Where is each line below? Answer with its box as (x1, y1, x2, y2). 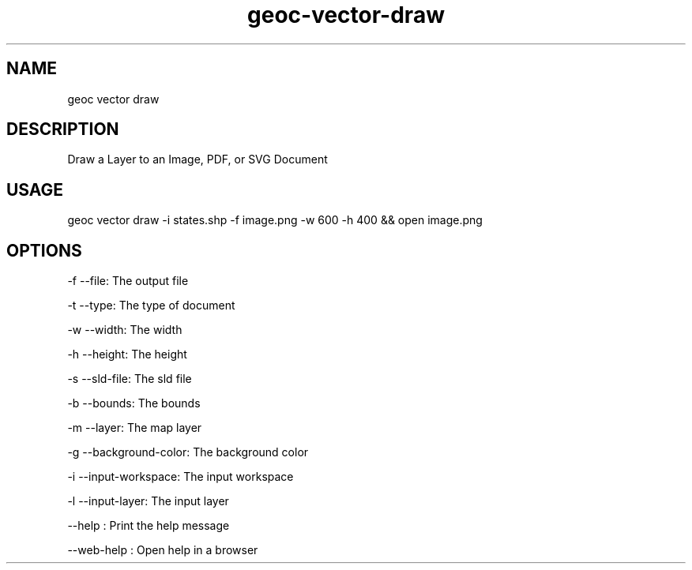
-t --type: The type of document (67, 298, 235, 313)
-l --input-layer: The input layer (67, 494, 229, 508)
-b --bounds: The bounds (67, 396, 201, 411)
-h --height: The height (67, 347, 187, 362)
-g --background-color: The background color (67, 445, 309, 459)
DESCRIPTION (6, 119, 119, 140)
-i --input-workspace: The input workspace (67, 470, 294, 484)
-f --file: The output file (67, 274, 189, 288)
